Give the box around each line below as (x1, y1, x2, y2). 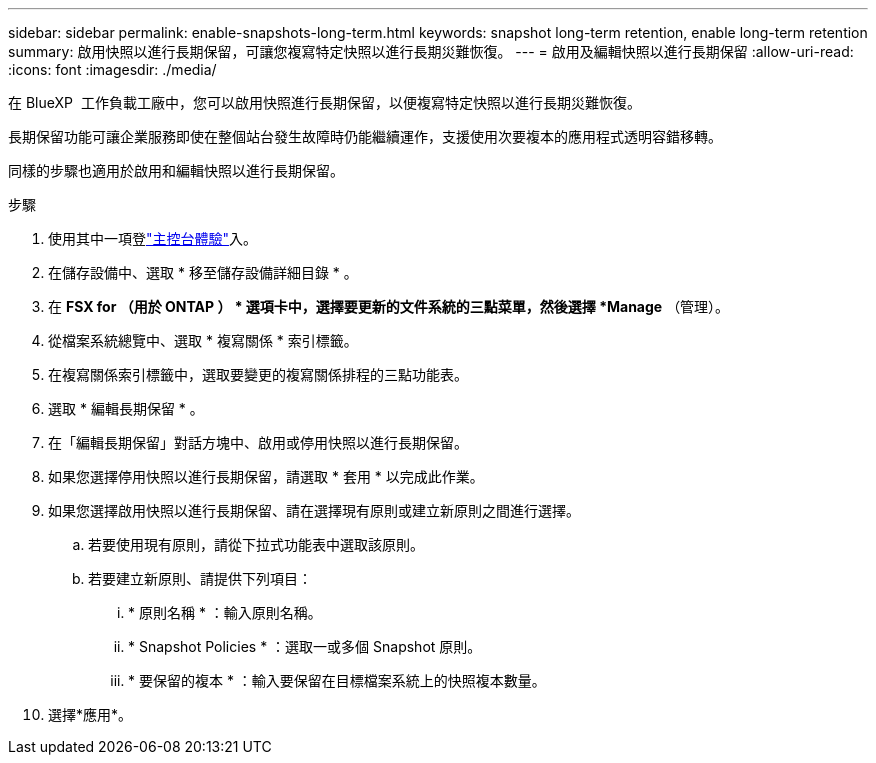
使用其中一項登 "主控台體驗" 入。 (48, 230, 258, 247)
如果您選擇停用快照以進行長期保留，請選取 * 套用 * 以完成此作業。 (48, 468, 484, 485)
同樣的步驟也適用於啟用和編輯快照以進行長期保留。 (8, 162, 344, 179)
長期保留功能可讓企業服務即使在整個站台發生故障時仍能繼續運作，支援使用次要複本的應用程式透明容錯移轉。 (8, 128, 722, 145)
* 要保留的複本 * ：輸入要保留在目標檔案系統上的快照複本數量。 (128, 672, 546, 689)
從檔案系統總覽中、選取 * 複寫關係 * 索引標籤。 (48, 332, 358, 349)
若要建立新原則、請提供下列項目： (88, 570, 312, 587)
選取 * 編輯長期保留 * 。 (48, 400, 204, 417)
